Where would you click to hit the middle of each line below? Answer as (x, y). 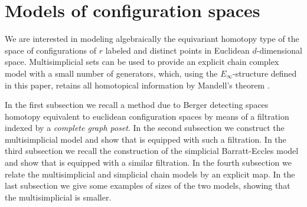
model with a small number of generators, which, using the (111, 73)
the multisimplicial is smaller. (58, 197)
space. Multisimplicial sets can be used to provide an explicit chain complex (142, 62)
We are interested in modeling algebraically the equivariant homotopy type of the (152, 39)
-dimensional (279, 50)
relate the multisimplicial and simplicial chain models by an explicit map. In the (150, 174)
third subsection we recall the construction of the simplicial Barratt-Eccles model (152, 151)
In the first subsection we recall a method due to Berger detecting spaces (137, 105)
